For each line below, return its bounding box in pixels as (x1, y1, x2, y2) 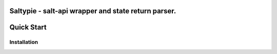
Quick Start (9, 23, 47, 32)
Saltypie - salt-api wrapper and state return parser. (9, 7, 176, 15)
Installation (9, 39, 38, 46)
